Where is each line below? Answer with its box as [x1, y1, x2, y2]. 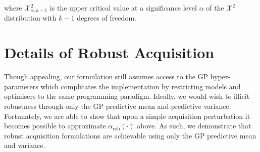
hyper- [210, 71, 231, 82]
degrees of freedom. [77, 13, 136, 23]
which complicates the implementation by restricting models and [40, 81, 241, 91]
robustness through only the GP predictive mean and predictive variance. [4, 100, 231, 111]
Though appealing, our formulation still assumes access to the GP [4, 71, 209, 82]
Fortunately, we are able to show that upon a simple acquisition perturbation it [4, 110, 250, 121]
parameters [4, 81, 38, 91]
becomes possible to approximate [4, 120, 106, 131]
